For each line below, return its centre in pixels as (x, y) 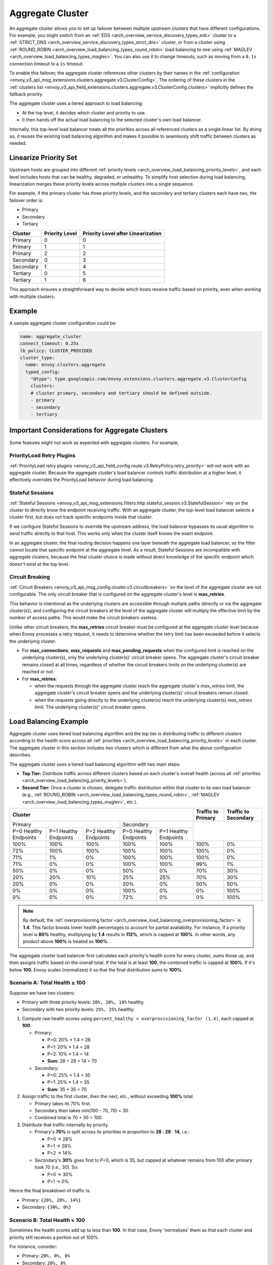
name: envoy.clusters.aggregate (65, 365)
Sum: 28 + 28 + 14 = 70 (72, 1061)
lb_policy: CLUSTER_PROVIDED (56, 351)
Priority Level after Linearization (122, 234)
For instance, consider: (33, 1247)
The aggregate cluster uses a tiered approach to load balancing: (76, 103)
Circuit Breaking (30, 577)
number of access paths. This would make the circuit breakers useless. (83, 618)
